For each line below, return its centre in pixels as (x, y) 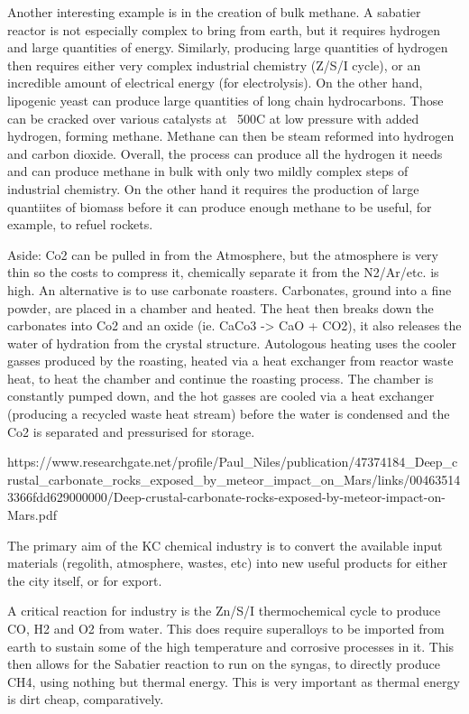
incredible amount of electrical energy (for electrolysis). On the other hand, (215, 83)
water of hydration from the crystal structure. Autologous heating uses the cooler (232, 343)
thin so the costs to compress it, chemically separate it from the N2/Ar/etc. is (223, 272)
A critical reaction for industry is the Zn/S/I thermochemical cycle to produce (224, 611)
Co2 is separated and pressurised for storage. (131, 431)
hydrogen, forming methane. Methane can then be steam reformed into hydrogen (231, 136)
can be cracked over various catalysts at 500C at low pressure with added (213, 118)
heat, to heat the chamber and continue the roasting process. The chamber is (221, 378)
